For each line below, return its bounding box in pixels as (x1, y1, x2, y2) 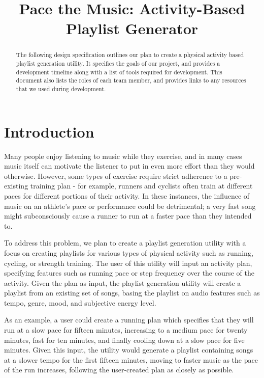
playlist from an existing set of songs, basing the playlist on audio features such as (4, 287, 260, 298)
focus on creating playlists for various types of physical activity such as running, (4, 247, 253, 258)
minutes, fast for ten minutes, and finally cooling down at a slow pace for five (4, 334, 245, 345)
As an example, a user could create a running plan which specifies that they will (4, 314, 254, 325)
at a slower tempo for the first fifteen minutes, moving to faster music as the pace (4, 354, 258, 365)
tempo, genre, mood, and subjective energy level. (4, 297, 156, 308)
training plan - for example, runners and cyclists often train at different (30, 180, 253, 191)
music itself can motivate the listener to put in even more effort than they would (4, 160, 255, 171)
